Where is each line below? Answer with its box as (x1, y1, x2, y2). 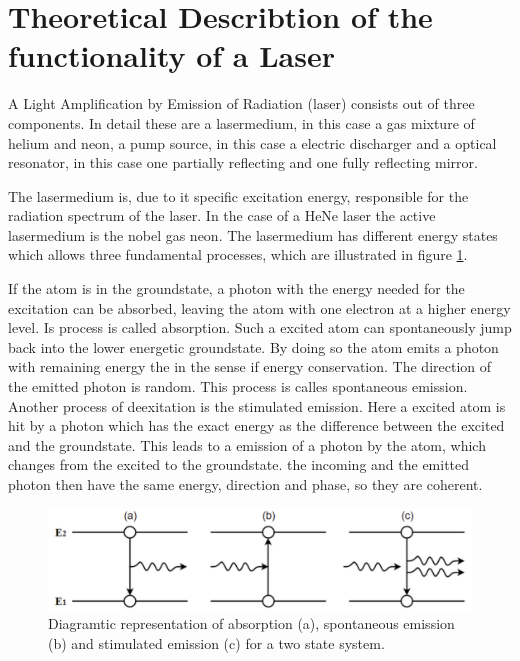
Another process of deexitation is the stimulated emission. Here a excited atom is (8, 395, 506, 416)
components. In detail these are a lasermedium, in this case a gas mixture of (8, 112, 475, 133)
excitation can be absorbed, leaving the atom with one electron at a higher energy (8, 297, 511, 318)
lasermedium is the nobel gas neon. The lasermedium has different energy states (8, 224, 498, 245)
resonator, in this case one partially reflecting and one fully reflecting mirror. (8, 152, 478, 173)
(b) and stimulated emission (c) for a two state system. (48, 632, 385, 653)
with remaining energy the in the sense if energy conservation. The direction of (8, 356, 492, 377)
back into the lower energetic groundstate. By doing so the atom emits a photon (8, 336, 499, 357)
